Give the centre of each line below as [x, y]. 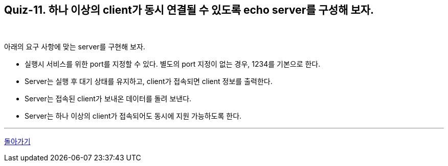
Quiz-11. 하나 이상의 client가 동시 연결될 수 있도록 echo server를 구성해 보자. [189, 10]
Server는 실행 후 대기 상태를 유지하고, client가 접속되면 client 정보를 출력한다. [149, 81]
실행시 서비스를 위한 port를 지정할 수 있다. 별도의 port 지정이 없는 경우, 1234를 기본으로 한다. [173, 64]
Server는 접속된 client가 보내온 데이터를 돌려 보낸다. [108, 99]
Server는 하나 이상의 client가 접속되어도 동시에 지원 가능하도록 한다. [133, 116]
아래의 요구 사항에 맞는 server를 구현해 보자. [75, 47]
